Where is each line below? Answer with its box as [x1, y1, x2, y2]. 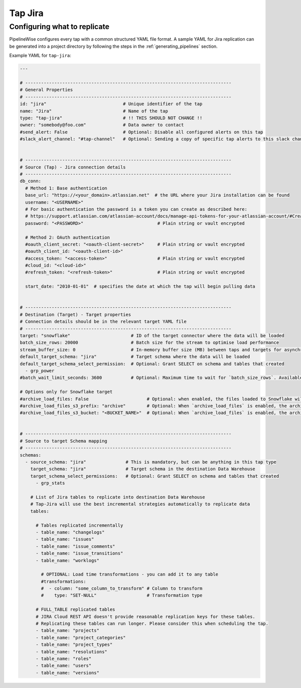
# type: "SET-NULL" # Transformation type [41, 593, 203, 598]
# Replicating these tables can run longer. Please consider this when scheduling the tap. [36, 621, 268, 627]
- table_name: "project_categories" [36, 635, 126, 640]
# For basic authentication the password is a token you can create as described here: [25, 206, 248, 212]
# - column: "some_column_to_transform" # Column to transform [41, 586, 203, 592]
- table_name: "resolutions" [36, 649, 107, 654]
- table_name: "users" [36, 663, 92, 668]
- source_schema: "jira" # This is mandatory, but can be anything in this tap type [25, 459, 277, 465]
